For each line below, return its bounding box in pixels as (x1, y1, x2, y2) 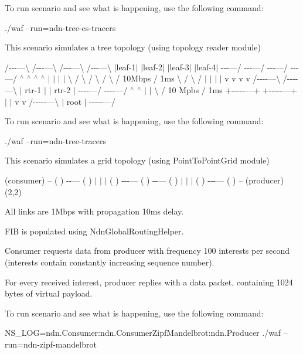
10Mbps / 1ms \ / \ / (122, 72, 202, 84)
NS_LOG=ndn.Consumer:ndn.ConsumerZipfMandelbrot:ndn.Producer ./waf (5, 326, 281, 339)
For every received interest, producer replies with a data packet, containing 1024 (5, 275, 293, 288)
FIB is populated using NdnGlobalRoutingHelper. (5, 224, 184, 237)
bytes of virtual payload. (5, 287, 93, 299)
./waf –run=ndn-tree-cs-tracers (5, 21, 116, 33)
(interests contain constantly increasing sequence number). (5, 256, 215, 268)
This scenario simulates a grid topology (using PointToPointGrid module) (5, 154, 270, 166)
